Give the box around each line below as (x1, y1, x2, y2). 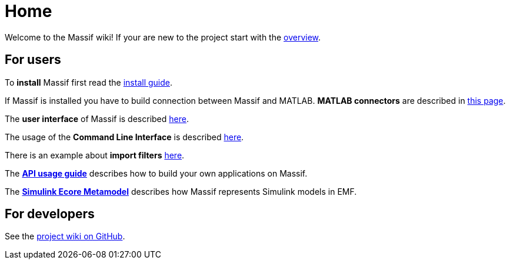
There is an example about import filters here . (5, 150, 185, 160)
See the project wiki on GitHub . (5, 231, 125, 242)
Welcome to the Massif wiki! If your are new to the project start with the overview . (5, 32, 321, 42)
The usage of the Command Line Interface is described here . (5, 131, 244, 142)
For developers (5, 207, 95, 222)
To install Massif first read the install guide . (5, 77, 173, 87)
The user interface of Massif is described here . (5, 113, 189, 124)
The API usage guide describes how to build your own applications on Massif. (5, 168, 308, 178)
